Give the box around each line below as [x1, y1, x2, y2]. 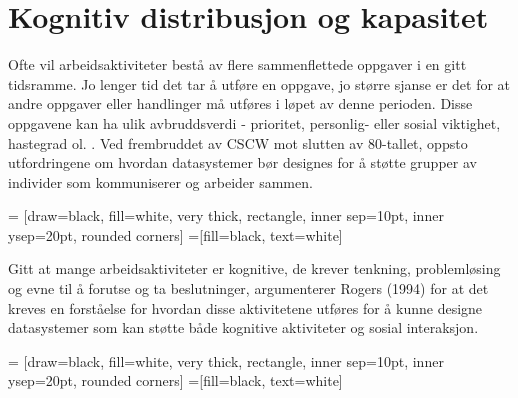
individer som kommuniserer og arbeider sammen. [8, 171, 313, 192]
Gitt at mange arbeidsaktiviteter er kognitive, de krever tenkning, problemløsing [8, 258, 501, 279]
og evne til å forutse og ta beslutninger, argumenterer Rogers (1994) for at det [8, 278, 489, 299]
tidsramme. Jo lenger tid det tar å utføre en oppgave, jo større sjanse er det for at [8, 73, 511, 94]
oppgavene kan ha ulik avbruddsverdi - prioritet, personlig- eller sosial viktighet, [8, 112, 501, 133]
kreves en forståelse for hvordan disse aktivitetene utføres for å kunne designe [8, 297, 483, 318]
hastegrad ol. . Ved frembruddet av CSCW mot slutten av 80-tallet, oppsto [8, 132, 468, 153]
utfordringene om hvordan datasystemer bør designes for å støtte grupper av [8, 152, 477, 173]
